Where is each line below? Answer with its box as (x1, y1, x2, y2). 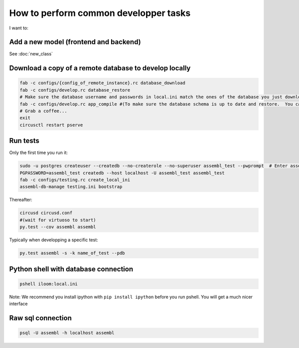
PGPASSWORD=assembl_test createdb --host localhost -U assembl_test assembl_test (19, 170, 225, 175)
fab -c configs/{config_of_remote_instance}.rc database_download (19, 80, 185, 86)
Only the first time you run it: (9, 150, 68, 156)
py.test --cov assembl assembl (19, 224, 97, 230)
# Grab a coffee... (19, 108, 67, 114)
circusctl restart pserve (19, 122, 83, 128)
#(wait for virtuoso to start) (19, 217, 97, 223)
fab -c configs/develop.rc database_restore (19, 87, 131, 93)
